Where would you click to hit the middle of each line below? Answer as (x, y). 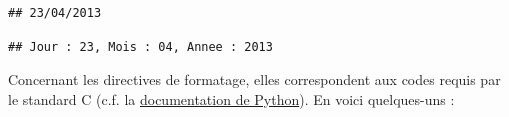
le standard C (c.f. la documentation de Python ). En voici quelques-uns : (231, 98)
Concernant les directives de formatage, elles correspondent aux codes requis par (254, 79)
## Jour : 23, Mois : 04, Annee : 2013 (140, 46)
